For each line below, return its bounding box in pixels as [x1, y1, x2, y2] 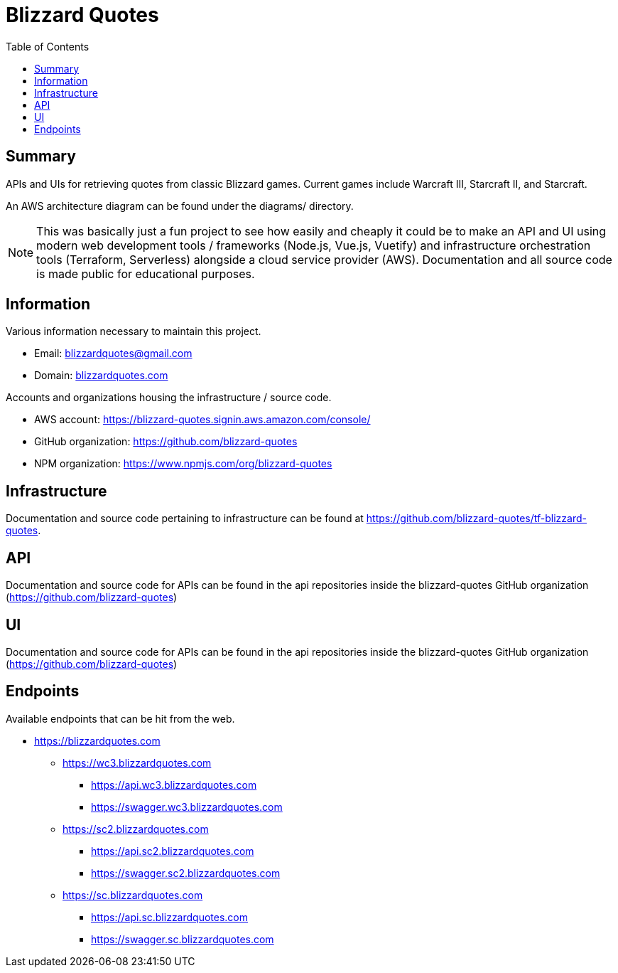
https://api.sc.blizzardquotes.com [91, 910, 249, 923]
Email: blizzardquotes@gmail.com [34, 347, 193, 360]
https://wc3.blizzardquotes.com [63, 756, 212, 769]
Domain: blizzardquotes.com [34, 369, 168, 382]
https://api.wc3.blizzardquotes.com [91, 778, 257, 791]
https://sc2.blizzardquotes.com [63, 822, 209, 835]
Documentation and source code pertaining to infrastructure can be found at [6, 512, 364, 525]
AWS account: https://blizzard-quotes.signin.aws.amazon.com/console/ [34, 413, 371, 426]
